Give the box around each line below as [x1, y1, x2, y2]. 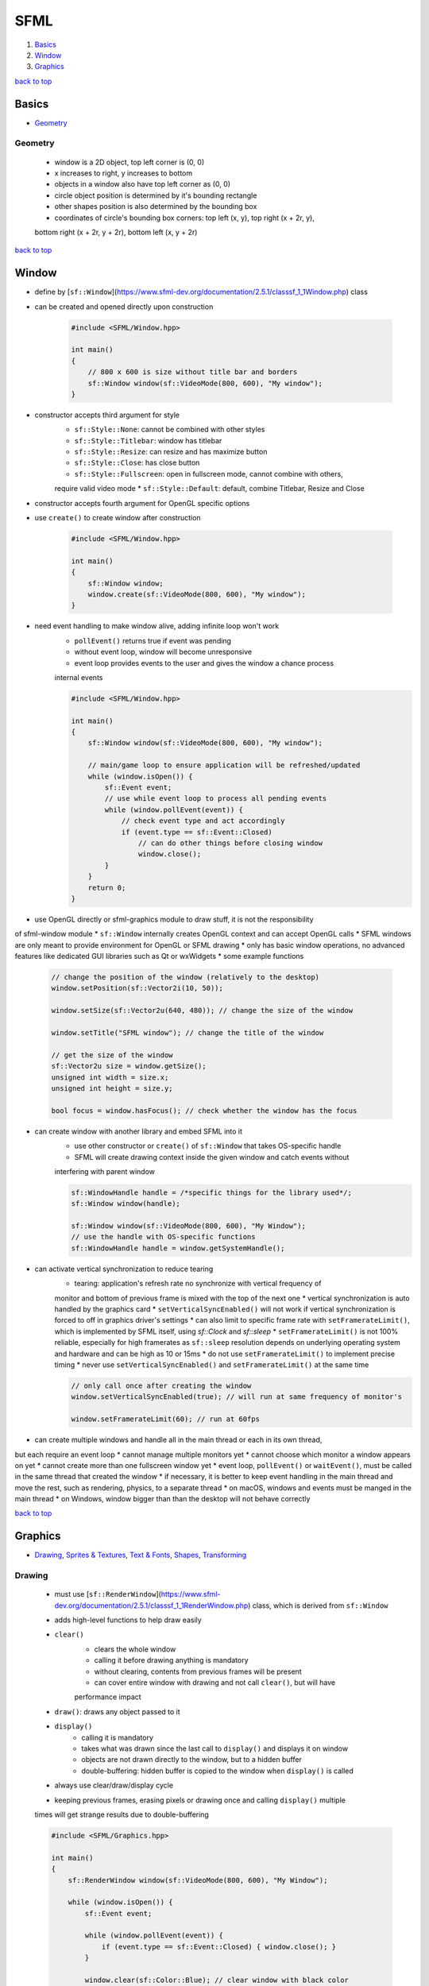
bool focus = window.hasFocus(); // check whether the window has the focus [51, 1106, 357, 1115]
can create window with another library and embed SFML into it [34, 1126, 242, 1136]
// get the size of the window [51, 1050, 174, 1060]
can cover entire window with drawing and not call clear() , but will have [94, 1678, 336, 1687]
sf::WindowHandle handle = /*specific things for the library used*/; [71, 1188, 353, 1197]
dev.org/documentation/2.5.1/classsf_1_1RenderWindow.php [54, 1601, 249, 1610]
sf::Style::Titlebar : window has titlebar [74, 435, 222, 445]
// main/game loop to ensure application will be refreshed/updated [87, 761, 361, 770]
